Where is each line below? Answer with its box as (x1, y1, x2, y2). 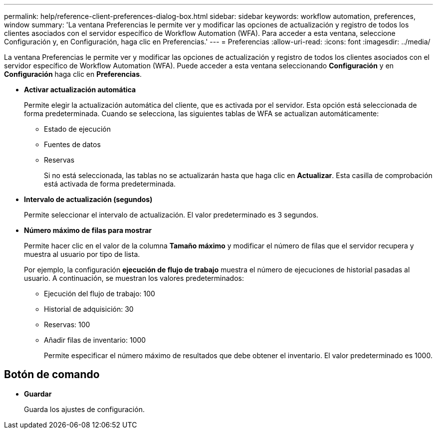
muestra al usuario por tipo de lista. (24, 250, 140, 258)
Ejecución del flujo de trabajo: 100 (44, 289, 155, 298)
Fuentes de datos (44, 140, 101, 149)
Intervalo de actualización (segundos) (24, 195, 153, 204)
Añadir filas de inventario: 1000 (44, 336, 146, 344)
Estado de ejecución (44, 125, 111, 133)
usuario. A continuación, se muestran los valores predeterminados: (24, 274, 244, 282)
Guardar (24, 389, 52, 398)
